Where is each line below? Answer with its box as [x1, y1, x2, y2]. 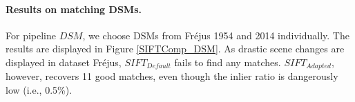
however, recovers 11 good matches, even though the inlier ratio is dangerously [6, 69, 338, 83]
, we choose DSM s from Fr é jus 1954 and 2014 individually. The [82, 28, 349, 42]
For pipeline [6, 28, 56, 42]
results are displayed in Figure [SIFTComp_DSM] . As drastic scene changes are [6, 41, 345, 56]
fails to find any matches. [174, 54, 281, 69]
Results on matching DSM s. [6, 1, 142, 16]
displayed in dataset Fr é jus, [6, 54, 122, 69]
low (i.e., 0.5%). [6, 83, 73, 97]
